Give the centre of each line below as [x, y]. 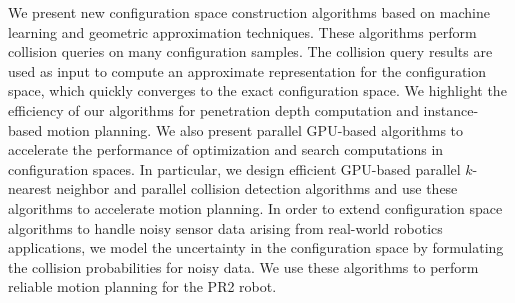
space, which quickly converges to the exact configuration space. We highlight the [257, 90]
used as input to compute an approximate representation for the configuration [247, 70]
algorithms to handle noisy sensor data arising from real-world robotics [225, 227]
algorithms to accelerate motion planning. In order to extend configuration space [255, 207]
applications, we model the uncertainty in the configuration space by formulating [256, 247]
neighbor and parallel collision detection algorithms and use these [257, 188]
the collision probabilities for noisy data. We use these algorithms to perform [243, 266]
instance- [451, 109]
